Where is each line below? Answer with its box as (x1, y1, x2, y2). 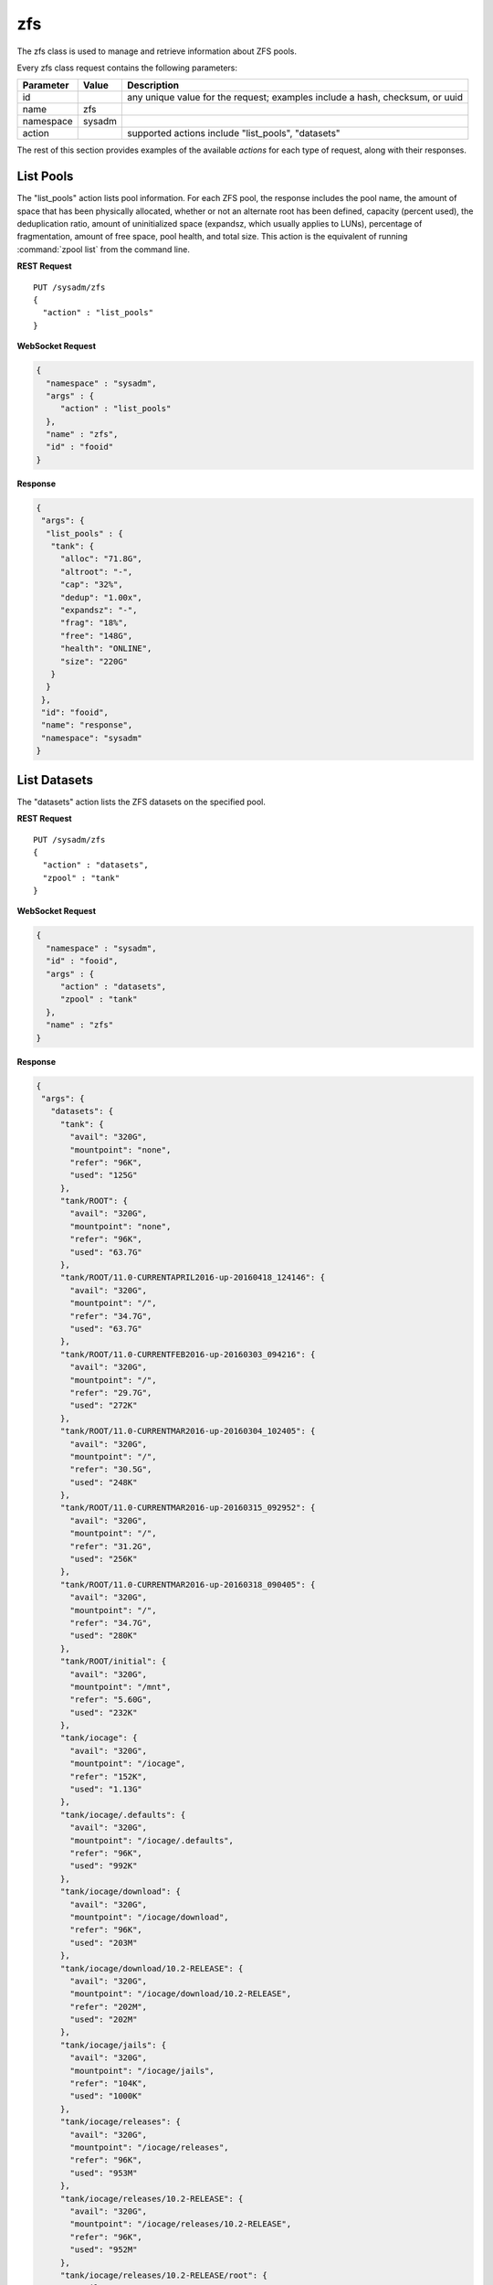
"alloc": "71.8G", (59, 554, 143, 564)
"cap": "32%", (59, 579, 123, 590)
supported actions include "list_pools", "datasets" (127, 127, 341, 140)
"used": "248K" (69, 1477, 138, 1487)
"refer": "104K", (69, 2078, 148, 2088)
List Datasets (16, 772, 93, 788)
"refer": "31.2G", (69, 1541, 152, 1551)
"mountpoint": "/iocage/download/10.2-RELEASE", (69, 1989, 292, 1999)
